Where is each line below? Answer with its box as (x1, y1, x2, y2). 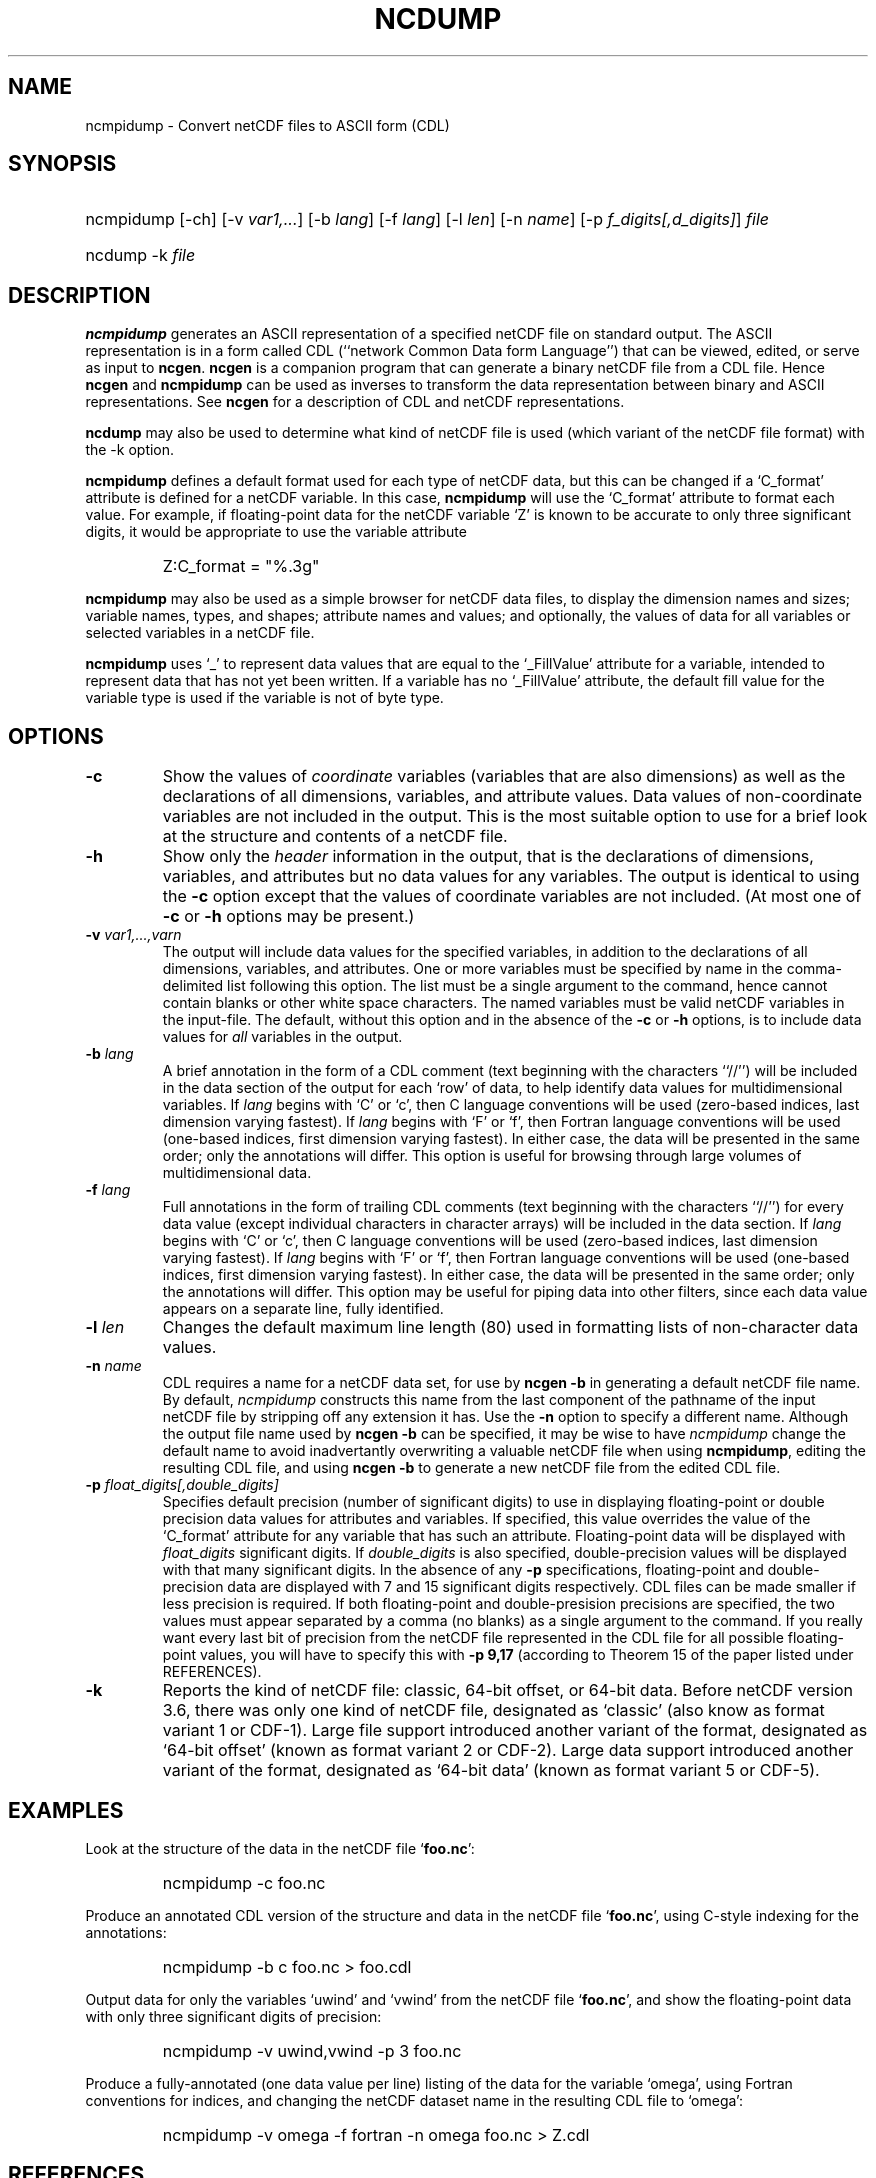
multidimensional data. (162, 1164, 312, 1182)
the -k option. (85, 441, 175, 459)
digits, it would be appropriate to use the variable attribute (85, 523, 467, 541)
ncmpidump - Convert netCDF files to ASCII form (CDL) (85, 116, 450, 134)
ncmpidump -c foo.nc (162, 1872, 326, 1893)
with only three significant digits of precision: (85, 2007, 382, 2025)
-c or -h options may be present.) (162, 906, 415, 927)
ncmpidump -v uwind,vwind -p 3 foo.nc (162, 2040, 462, 2061)
